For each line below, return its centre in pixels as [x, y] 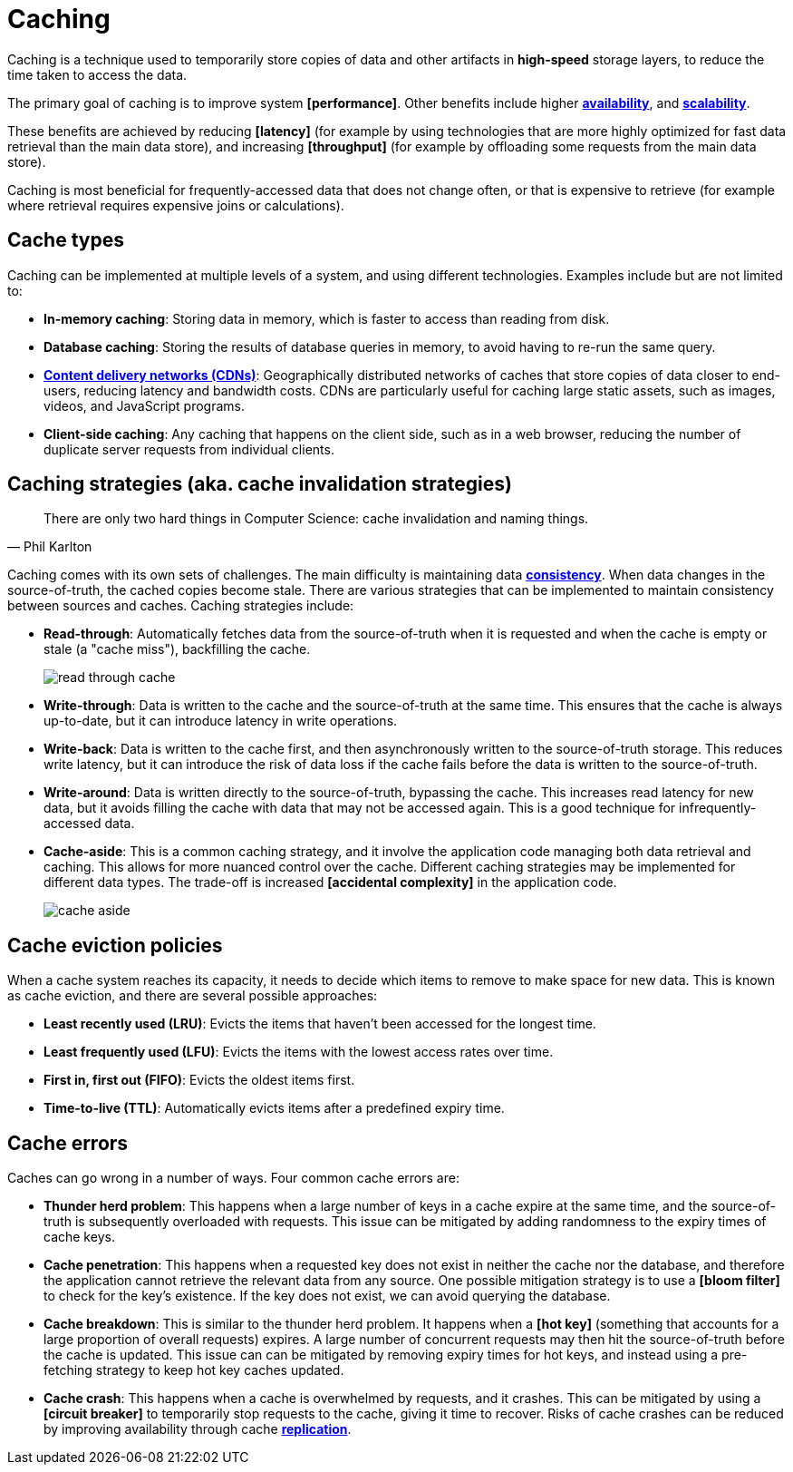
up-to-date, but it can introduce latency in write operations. [221, 721]
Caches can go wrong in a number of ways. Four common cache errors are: [233, 1178]
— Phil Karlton [50, 547]
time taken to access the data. [97, 74]
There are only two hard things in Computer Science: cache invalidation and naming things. [316, 519]
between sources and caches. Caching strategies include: [181, 606]
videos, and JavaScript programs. [144, 405]
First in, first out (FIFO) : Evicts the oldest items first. [199, 1080]
